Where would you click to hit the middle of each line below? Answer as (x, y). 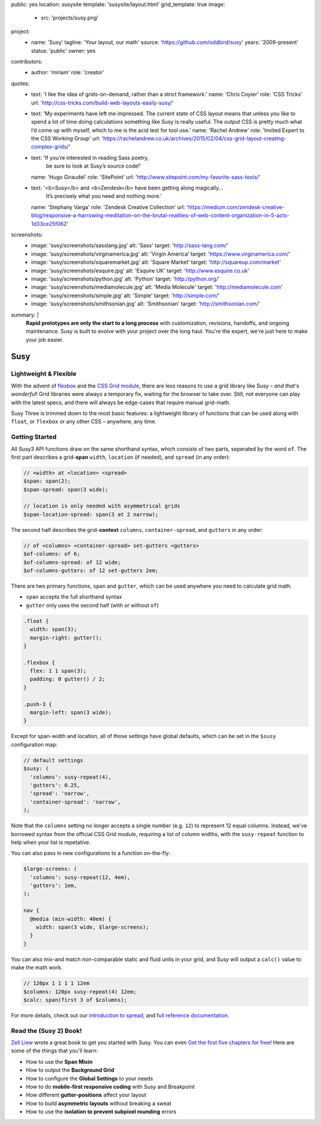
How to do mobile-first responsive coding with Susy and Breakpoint (110, 1087)
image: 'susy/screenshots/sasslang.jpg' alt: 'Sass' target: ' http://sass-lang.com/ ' (130, 245)
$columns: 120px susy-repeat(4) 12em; (80, 992)
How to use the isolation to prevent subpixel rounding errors (101, 1112)
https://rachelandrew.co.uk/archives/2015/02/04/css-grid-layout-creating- (195, 138)
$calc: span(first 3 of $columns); (75, 1000)
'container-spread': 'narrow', (75, 802)
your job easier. (45, 339)
